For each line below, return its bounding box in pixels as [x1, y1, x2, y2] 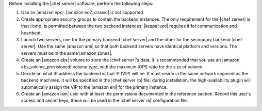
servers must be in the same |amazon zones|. [21, 50, 113, 56]
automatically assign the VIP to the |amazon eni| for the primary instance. [21, 84, 168, 90]
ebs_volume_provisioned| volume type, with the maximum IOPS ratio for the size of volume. [21, 63, 204, 70]
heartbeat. [21, 30, 42, 36]
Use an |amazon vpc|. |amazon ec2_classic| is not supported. [21, 10, 145, 16]
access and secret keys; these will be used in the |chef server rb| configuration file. [21, 97, 188, 104]
